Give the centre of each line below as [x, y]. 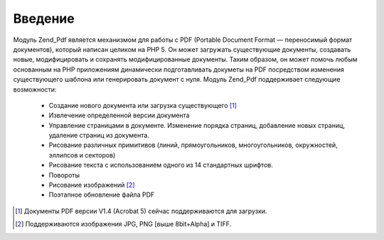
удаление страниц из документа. [99, 136]
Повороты [64, 175]
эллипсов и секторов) [82, 155]
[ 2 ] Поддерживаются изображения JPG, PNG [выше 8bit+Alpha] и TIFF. [123, 224]
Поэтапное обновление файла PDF [102, 195]
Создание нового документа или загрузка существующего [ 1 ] [143, 105]
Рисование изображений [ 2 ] [92, 185]
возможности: [35, 89]
